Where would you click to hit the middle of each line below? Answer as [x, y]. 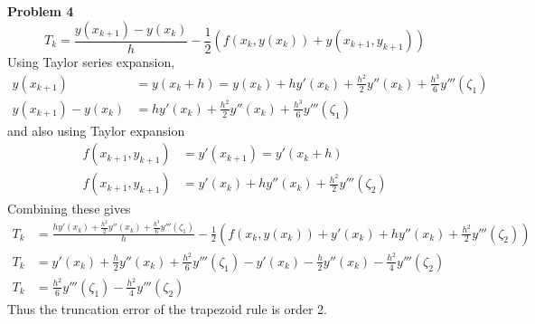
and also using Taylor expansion [96, 130]
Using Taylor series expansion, [91, 62]
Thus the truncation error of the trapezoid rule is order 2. [167, 308]
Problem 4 [41, 11]
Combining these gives [69, 208]
